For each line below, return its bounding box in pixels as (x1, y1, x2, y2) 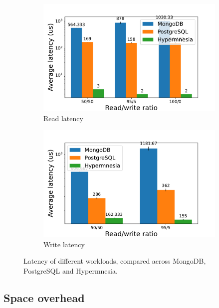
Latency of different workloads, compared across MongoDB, (23, 256, 206, 266)
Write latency (43, 239, 85, 249)
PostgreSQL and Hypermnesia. (23, 265, 118, 276)
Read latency (43, 113, 83, 123)
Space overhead (3, 290, 85, 305)
